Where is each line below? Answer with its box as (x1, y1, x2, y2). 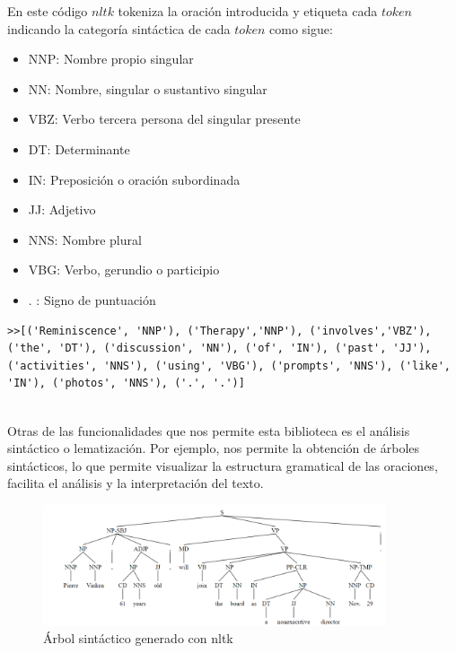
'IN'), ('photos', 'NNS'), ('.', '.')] (7, 377, 245, 390)
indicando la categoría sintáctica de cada (7, 19, 231, 38)
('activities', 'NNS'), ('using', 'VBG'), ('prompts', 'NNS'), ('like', (7, 359, 451, 372)
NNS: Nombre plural (28, 230, 142, 248)
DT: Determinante (28, 139, 130, 158)
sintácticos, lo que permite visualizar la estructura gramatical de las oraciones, (7, 456, 438, 475)
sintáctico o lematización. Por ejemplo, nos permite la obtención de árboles (7, 439, 420, 457)
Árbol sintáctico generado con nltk (43, 629, 233, 648)
